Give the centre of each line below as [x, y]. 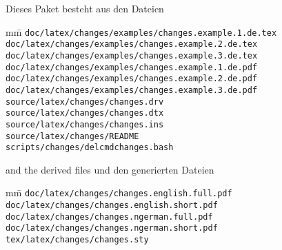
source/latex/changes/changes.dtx [85, 113]
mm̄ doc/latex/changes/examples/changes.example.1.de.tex [141, 31]
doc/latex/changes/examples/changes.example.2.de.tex [132, 44]
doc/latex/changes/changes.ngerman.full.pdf [109, 217]
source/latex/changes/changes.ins [85, 124]
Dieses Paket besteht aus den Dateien [85, 8]
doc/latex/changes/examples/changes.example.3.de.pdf [132, 90]
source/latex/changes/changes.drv [85, 102]
